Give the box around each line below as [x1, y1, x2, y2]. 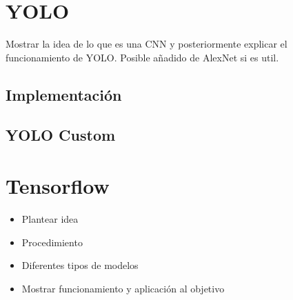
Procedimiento [21, 234, 83, 249]
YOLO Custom [6, 124, 116, 146]
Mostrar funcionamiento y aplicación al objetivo [21, 281, 225, 295]
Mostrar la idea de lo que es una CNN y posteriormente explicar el [6, 37, 287, 51]
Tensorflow [6, 172, 110, 200]
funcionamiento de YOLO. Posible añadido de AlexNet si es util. [6, 50, 279, 64]
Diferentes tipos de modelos [21, 258, 139, 272]
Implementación [6, 83, 122, 105]
